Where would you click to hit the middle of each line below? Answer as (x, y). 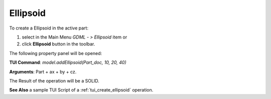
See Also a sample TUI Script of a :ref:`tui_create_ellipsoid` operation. (81, 90)
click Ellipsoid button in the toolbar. (58, 44)
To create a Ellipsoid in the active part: (49, 28)
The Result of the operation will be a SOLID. (54, 80)
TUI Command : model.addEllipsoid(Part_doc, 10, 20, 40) (68, 62)
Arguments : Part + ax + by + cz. (43, 71)
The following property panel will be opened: (56, 53)
